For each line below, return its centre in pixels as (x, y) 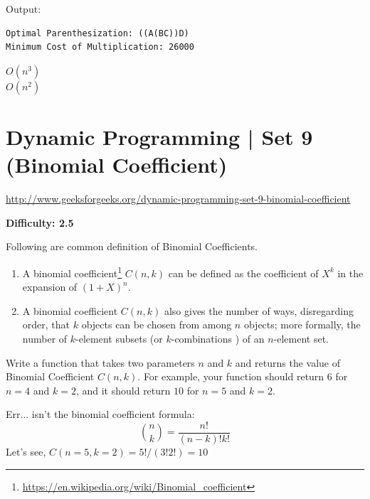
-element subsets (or (119, 338)
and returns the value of (287, 362)
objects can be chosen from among (157, 324)
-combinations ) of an (218, 338)
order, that (46, 324)
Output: (23, 9)
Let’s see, (26, 451)
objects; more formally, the (302, 324)
